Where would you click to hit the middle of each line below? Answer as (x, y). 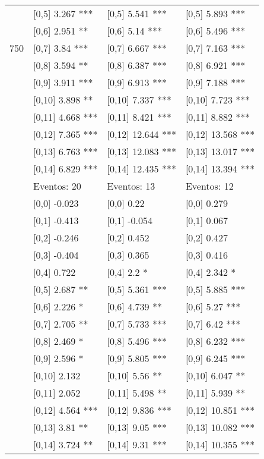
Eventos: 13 (131, 186)
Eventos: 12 (209, 186)
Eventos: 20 (57, 186)
